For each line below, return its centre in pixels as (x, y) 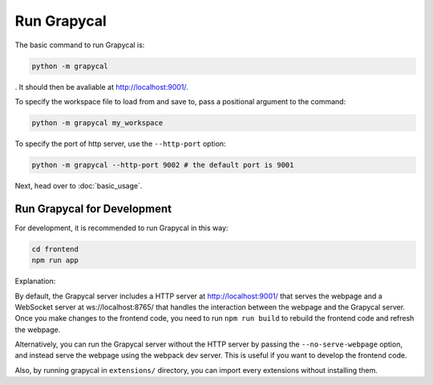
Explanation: (35, 282)
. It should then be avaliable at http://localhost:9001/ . (101, 87)
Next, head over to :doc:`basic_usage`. (79, 185)
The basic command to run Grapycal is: (80, 45)
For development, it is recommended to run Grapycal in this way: (121, 228)
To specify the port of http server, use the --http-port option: (120, 144)
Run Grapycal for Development (93, 209)
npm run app (55, 260)
